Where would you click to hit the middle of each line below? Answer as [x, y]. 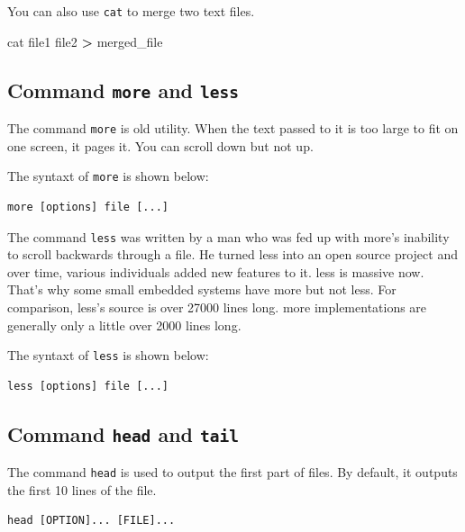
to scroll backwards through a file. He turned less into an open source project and [232, 254]
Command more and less [123, 90]
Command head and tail [123, 433]
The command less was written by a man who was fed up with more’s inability [228, 236]
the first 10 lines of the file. [82, 489]
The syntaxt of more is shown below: [108, 176]
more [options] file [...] [88, 207]
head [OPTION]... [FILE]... [91, 521]
